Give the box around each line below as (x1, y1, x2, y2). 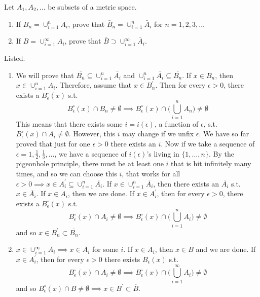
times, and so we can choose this (16, 168, 117, 179)
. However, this (68, 128, 116, 139)
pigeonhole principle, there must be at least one (16, 158, 164, 169)
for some (92, 244, 119, 254)
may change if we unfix (122, 128, 194, 139)
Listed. (4, 53, 25, 63)
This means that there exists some (16, 118, 123, 129)
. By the (208, 148, 234, 159)
